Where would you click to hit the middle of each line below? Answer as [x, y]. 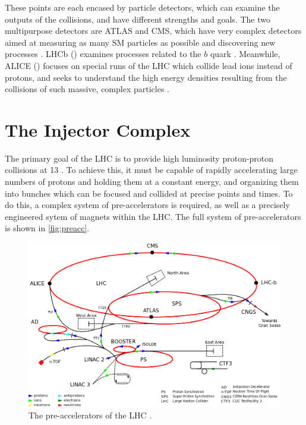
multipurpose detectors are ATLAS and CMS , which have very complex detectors [153, 31]
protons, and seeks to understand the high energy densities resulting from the [146, 77]
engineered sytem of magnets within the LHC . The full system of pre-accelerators [153, 216]
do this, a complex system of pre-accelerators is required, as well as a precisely [147, 205]
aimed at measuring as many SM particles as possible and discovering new [140, 42]
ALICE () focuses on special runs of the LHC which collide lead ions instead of [149, 65]
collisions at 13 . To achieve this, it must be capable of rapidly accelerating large [151, 170]
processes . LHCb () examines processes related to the [103, 54]
